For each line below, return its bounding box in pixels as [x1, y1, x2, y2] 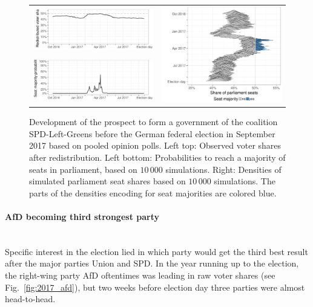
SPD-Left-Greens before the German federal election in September [29, 127, 275, 140]
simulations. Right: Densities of [165, 163, 282, 175]
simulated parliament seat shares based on [29, 175, 186, 187]
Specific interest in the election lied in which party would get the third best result [5, 245, 308, 257]
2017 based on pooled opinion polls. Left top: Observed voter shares [29, 139, 282, 152]
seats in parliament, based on [29, 163, 137, 175]
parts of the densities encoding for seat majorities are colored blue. [29, 186, 277, 199]
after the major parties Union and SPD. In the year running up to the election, [5, 257, 299, 270]
